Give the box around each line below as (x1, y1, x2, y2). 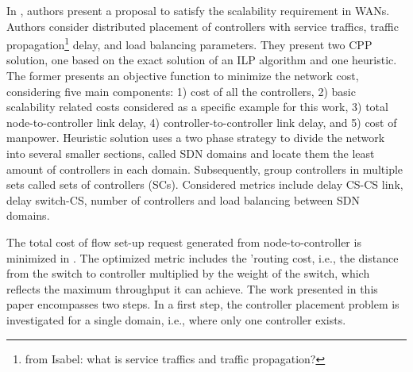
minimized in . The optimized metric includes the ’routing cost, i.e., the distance (6, 249, 399, 266)
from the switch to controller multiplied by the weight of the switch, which (6, 265, 370, 282)
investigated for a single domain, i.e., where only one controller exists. (6, 311, 346, 328)
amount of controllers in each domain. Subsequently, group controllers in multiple (6, 160, 403, 177)
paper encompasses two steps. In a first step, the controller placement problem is (6, 296, 399, 313)
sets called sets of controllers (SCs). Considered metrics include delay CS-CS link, (6, 176, 403, 193)
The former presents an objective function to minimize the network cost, (6, 67, 359, 84)
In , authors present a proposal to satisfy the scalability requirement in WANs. (6, 2, 390, 18)
